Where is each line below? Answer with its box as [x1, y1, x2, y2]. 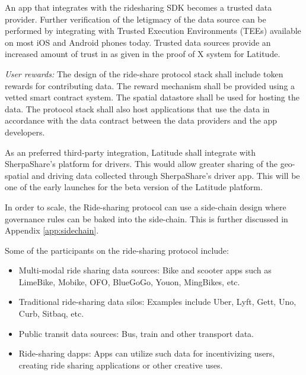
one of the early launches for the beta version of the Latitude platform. [5, 181, 263, 193]
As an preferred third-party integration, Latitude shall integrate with [5, 146, 256, 158]
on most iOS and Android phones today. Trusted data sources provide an [5, 36, 271, 48]
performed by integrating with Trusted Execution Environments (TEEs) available [5, 24, 301, 37]
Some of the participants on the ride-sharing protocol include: [5, 244, 229, 256]
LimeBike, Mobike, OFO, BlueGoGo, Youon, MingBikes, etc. [18, 275, 240, 288]
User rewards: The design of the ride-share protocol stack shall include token [5, 67, 283, 80]
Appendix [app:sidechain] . [5, 224, 99, 237]
